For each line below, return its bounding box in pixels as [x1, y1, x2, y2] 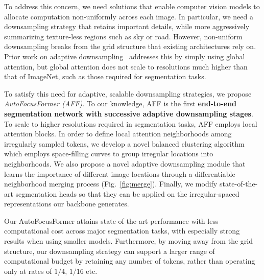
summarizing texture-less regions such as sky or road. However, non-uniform [4, 31, 243, 41]
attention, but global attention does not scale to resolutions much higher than [4, 61, 248, 72]
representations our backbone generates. [4, 198, 129, 209]
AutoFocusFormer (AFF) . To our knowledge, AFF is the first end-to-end [4, 98, 237, 109]
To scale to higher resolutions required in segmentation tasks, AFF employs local [4, 118, 257, 129]
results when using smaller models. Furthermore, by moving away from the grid [4, 236, 253, 246]
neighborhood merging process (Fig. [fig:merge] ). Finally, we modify [4, 178, 218, 189]
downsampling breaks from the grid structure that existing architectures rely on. [4, 41, 256, 52]
